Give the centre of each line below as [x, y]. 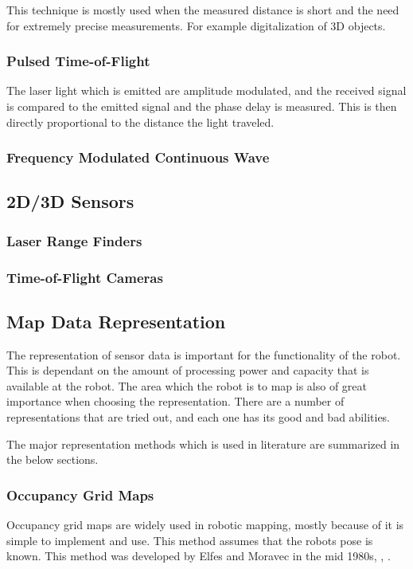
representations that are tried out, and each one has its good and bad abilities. [199, 417]
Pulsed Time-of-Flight [78, 61]
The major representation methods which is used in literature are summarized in [203, 443]
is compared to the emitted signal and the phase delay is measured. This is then [202, 106]
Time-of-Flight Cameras [85, 277]
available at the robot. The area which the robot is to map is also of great [187, 385]
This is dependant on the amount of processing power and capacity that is [188, 370]
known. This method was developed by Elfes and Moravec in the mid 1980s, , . [199, 556]
